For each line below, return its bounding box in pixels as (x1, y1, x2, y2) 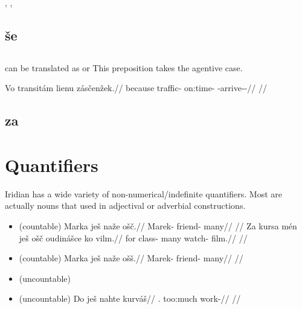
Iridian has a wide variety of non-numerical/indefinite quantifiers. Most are (5, 187, 282, 200)
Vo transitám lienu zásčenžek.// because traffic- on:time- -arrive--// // (5, 81, 267, 94)
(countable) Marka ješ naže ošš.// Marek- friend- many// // (19, 252, 243, 264)
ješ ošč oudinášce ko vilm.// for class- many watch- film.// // (19, 231, 248, 244)
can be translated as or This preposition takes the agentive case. (5, 61, 243, 74)
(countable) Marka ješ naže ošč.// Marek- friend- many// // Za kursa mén (19, 220, 297, 232)
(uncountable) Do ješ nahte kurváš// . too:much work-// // (19, 292, 241, 305)
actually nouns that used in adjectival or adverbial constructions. (5, 199, 246, 212)
